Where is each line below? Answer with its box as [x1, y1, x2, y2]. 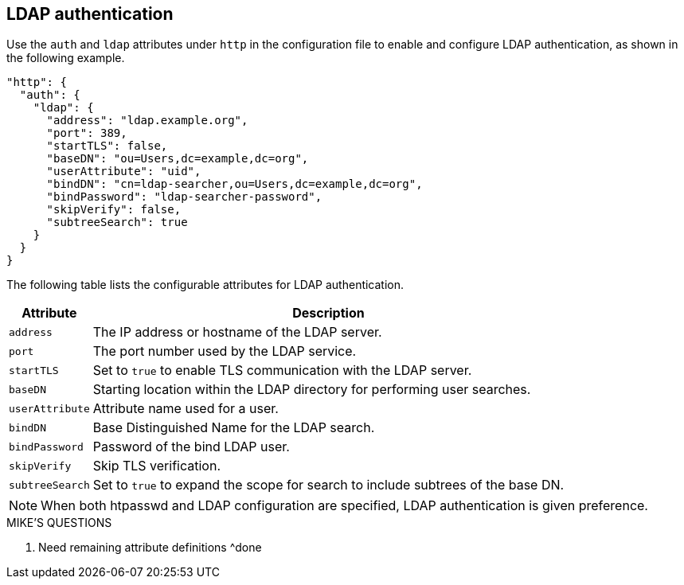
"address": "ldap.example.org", [46, 114, 248, 127]
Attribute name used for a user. [92, 400, 279, 417]
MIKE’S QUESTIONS [6, 516, 112, 530]
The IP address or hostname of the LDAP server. [92, 324, 382, 341]
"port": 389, [46, 127, 127, 140]
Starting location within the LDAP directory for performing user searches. [92, 381, 531, 398]
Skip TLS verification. [92, 458, 221, 474]
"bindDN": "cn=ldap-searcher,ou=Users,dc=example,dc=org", [46, 177, 423, 191]
